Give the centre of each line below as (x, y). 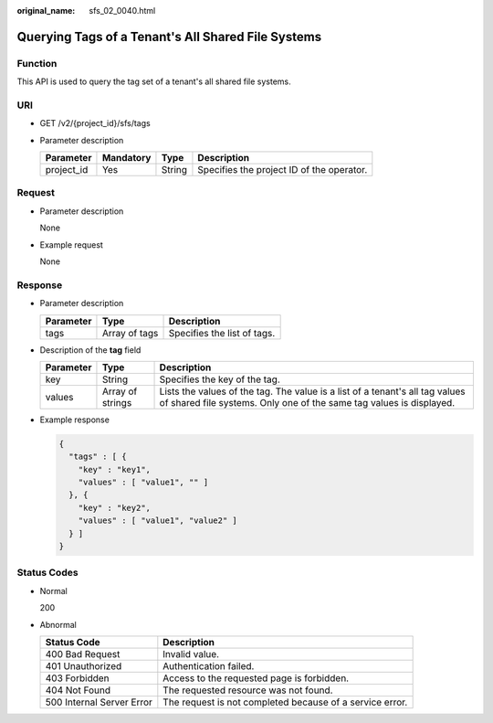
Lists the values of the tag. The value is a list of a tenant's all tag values (312, 391)
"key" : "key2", (114, 508)
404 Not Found (78, 690)
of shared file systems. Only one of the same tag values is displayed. (307, 402)
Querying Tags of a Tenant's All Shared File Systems (169, 37)
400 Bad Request (83, 654)
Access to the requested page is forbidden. (256, 678)
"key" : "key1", (114, 469)
